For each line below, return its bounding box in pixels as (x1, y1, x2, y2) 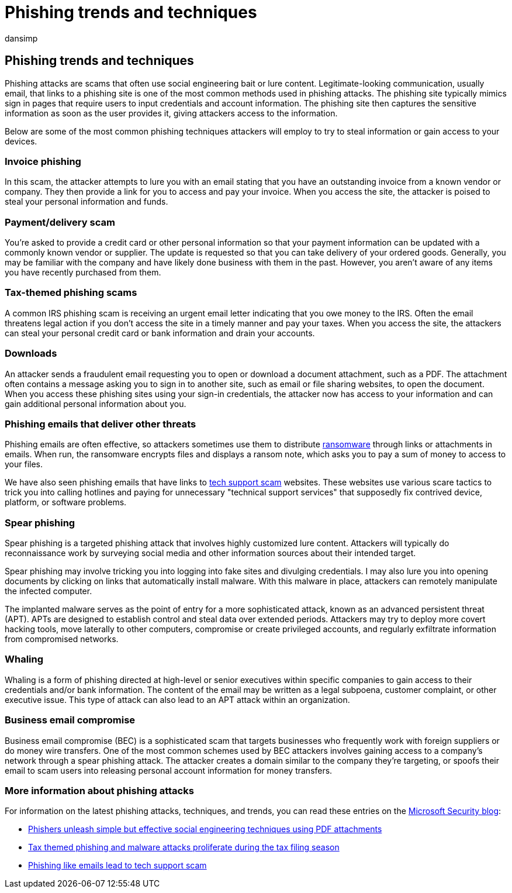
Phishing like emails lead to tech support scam (28, 860, 207, 871)
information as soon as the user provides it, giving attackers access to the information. (5, 108, 338, 118)
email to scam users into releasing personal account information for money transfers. (5, 765, 333, 775)
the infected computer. (5, 586, 92, 597)
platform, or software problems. (5, 497, 127, 508)
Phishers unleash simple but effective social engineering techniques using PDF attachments (28, 824, 382, 835)
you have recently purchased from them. (5, 267, 161, 278)
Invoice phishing (5, 155, 81, 167)
